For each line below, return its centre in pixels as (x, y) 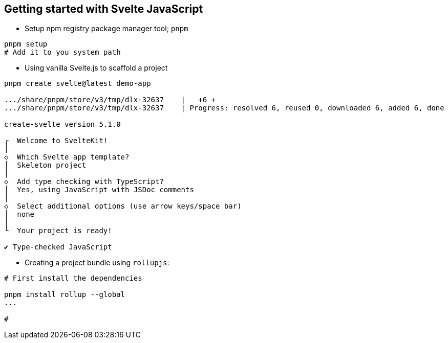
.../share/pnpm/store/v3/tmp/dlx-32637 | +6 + (110, 100)
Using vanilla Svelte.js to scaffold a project (96, 68)
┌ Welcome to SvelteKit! (56, 141)
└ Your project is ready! (58, 231)
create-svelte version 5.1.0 (62, 124)
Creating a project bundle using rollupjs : (97, 263)
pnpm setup (26, 44)
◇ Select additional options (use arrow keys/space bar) (123, 206)
